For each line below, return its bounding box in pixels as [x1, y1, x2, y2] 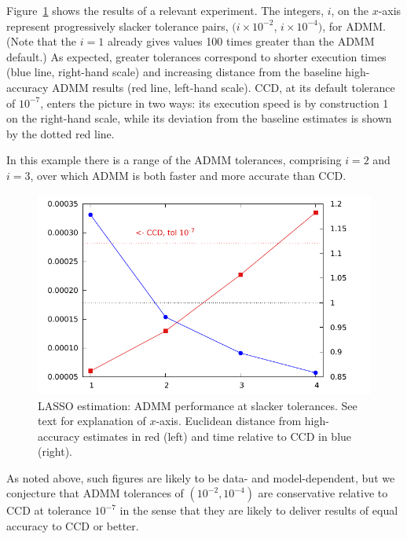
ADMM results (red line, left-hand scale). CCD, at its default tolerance [51, 79, 395, 95]
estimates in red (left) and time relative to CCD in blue [82, 427, 352, 444]
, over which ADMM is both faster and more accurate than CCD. [30, 167, 346, 183]
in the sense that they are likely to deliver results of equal [119, 502, 398, 519]
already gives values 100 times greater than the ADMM [107, 33, 375, 49]
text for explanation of [38, 412, 146, 429]
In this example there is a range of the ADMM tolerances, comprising [6, 152, 342, 168]
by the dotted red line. [6, 125, 115, 141]
